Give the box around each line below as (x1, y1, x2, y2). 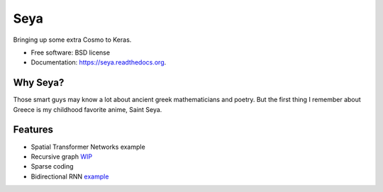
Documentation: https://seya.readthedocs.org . (30, 58, 167, 67)
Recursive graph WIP (30, 152, 92, 161)
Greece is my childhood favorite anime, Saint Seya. (13, 105, 162, 113)
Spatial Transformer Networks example (30, 142, 145, 151)
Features (13, 124, 53, 136)
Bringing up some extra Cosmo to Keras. (13, 35, 132, 44)
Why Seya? (13, 77, 65, 89)
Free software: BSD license (30, 48, 110, 57)
